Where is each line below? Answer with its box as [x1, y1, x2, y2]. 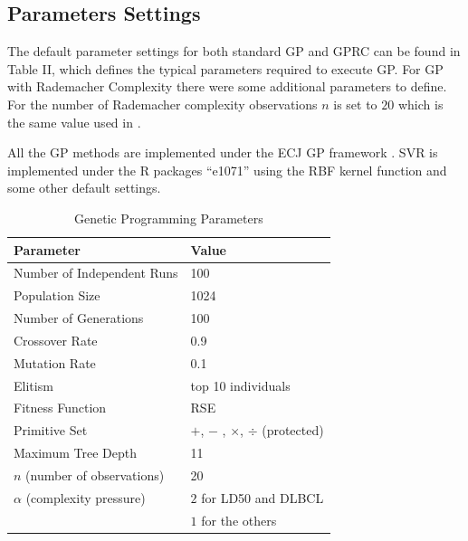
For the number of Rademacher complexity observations [7, 94, 318, 113]
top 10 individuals [190, 375, 291, 394]
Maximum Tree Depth [14, 443, 137, 462]
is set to [333, 94, 377, 113]
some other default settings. [7, 178, 161, 197]
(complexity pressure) [25, 488, 146, 507]
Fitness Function [14, 398, 107, 417]
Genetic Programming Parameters [73, 208, 263, 227]
